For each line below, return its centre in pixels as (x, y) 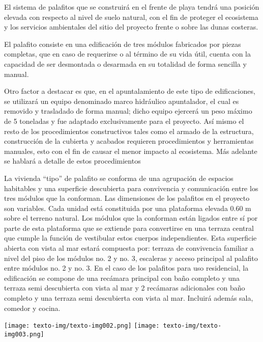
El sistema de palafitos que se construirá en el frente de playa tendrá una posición (132, 7)
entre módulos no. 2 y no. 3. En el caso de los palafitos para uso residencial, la (126, 268)
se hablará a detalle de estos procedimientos (72, 161)
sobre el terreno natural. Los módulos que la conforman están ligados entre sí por (131, 218)
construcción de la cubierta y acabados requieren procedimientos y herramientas (129, 141)
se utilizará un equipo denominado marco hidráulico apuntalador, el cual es (122, 101)
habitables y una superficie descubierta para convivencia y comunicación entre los (131, 188)
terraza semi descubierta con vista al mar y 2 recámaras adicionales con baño (125, 288)
